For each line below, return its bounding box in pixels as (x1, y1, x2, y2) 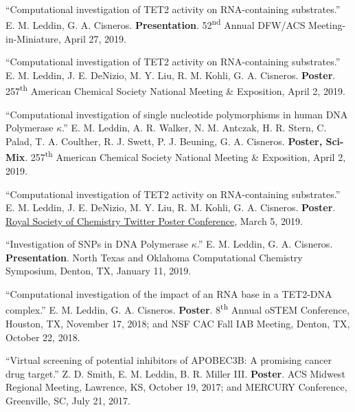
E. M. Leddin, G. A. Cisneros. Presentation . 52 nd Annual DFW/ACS (5, 16, 306, 32)
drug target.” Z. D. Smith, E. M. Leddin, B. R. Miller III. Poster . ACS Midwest (5, 366, 345, 380)
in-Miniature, (5, 31, 61, 45)
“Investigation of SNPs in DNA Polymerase (5, 237, 189, 251)
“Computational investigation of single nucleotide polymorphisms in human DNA (5, 107, 348, 121)
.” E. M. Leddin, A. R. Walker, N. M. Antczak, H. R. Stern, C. (62, 120, 327, 135)
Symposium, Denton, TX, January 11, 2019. (5, 263, 192, 278)
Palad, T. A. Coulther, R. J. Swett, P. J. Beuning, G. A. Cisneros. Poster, (5, 134, 323, 149)
